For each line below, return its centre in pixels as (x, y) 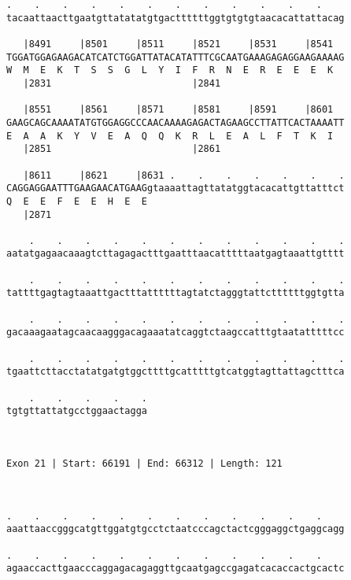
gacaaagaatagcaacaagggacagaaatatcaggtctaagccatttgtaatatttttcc (175, 332)
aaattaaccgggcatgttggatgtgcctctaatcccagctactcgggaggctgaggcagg (175, 529)
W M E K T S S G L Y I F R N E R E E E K (170, 70)
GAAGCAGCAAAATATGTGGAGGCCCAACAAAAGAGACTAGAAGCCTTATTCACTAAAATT (175, 122)
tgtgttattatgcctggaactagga (77, 411)
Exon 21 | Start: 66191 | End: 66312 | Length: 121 (144, 463)
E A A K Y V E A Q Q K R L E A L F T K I (170, 136)
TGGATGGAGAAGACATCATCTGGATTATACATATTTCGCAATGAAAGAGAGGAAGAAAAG (175, 57)
